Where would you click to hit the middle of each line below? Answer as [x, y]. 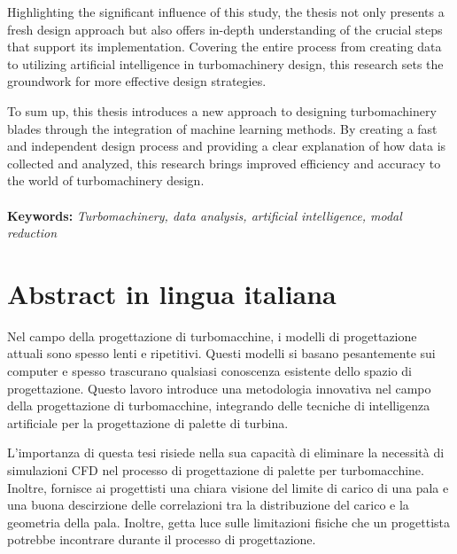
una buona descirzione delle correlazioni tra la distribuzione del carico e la [208, 505]
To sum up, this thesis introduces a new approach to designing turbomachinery [222, 110]
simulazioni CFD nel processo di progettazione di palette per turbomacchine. [216, 470]
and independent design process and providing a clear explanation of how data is [227, 146]
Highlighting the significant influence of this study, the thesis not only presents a [226, 12]
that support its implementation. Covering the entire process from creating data [225, 47]
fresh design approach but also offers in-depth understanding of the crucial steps [225, 29]
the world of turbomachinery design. [106, 180]
